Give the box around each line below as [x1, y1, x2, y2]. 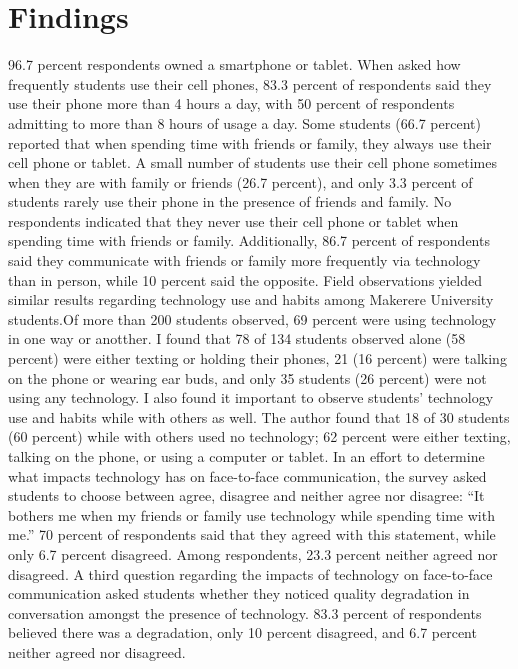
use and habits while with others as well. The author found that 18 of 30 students [8, 406, 510, 427]
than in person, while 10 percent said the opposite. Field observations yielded [8, 269, 482, 290]
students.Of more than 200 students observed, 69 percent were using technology [8, 308, 497, 329]
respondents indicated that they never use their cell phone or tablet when [8, 210, 459, 231]
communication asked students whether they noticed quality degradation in [8, 583, 470, 604]
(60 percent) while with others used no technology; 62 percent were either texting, [8, 426, 511, 447]
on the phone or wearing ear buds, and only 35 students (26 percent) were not [8, 367, 487, 388]
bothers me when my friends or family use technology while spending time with [8, 504, 495, 525]
